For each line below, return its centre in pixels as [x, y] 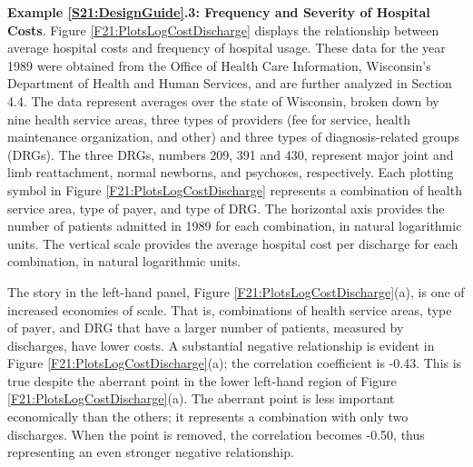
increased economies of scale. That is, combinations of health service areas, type [230, 309]
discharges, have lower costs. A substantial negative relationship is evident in [221, 345]
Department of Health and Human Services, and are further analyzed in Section [230, 83]
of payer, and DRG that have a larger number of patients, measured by [206, 328]
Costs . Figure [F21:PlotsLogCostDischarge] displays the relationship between [223, 30]
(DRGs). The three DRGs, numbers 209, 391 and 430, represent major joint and [231, 154]
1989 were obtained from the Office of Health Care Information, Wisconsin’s [219, 65]
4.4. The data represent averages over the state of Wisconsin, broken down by [223, 100]
